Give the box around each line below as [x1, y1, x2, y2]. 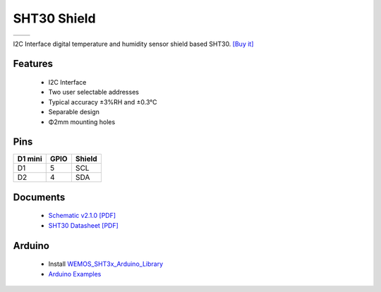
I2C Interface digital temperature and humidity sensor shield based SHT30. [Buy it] [13, 39, 254, 48]
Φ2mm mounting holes [48, 117, 116, 126]
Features [13, 58, 53, 70]
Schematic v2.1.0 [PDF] [48, 212, 116, 220]
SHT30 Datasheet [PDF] [48, 221, 119, 229]
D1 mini [17, 154, 42, 164]
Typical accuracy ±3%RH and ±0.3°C [48, 97, 158, 106]
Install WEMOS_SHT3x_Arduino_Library [48, 260, 164, 268]
